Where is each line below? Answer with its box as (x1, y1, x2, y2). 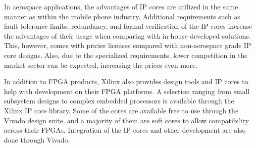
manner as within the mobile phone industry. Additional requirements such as (4, 11, 240, 21)
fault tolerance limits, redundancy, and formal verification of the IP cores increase (4, 21, 252, 31)
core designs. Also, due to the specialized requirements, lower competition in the (4, 49, 248, 60)
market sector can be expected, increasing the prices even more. (4, 59, 198, 70)
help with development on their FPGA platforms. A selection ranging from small (4, 86, 250, 96)
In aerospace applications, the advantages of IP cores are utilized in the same (4, 1, 238, 11)
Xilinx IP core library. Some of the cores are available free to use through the (4, 105, 239, 115)
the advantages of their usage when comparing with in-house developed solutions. (4, 30, 251, 41)
